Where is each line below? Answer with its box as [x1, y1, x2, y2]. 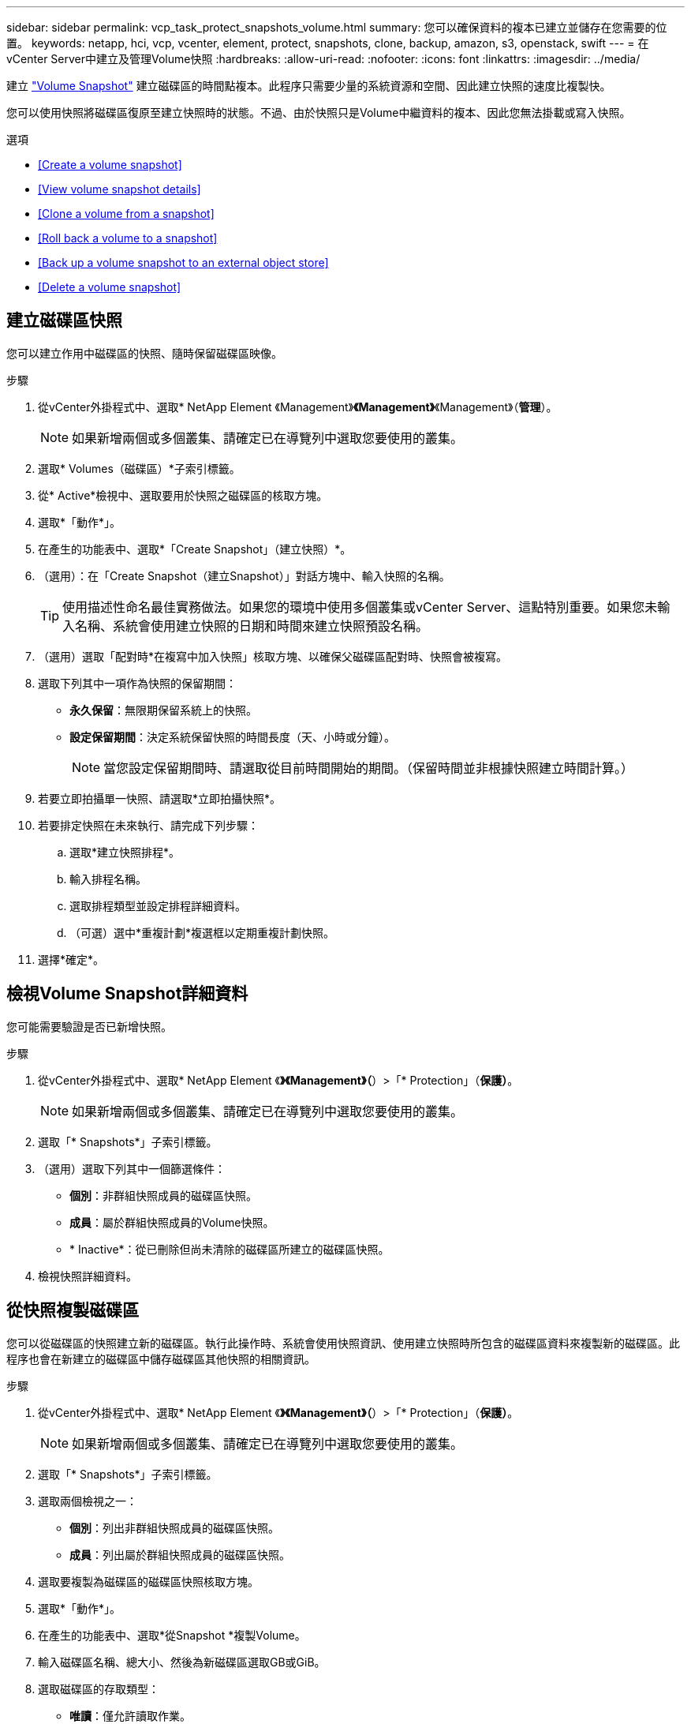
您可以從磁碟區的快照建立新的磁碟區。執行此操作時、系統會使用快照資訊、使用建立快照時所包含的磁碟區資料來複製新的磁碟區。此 [6, 1336, 680, 1350]
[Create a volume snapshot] [38, 158, 182, 171]
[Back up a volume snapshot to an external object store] [38, 256, 329, 269]
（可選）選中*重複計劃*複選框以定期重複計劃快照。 [69, 925, 335, 939]
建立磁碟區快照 [6, 310, 122, 331]
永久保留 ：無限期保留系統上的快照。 [69, 703, 257, 717]
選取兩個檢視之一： [38, 1494, 137, 1508]
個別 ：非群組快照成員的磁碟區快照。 [69, 1188, 257, 1202]
